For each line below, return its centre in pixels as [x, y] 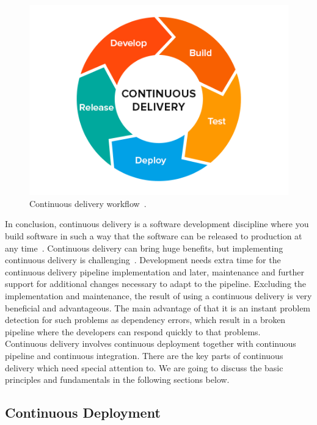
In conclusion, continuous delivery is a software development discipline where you [157, 224]
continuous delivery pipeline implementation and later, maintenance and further [155, 271]
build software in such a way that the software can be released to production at [154, 236]
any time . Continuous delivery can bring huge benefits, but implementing [144, 248]
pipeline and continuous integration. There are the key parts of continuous [144, 355]
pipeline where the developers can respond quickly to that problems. [133, 331]
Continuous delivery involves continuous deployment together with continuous [151, 343]
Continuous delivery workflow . [88, 203]
